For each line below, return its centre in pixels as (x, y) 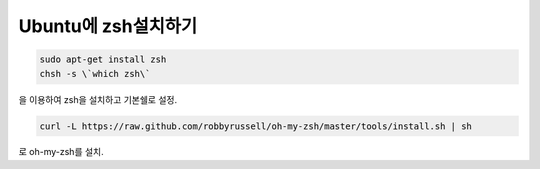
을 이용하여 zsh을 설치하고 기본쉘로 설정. (98, 99)
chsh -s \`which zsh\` (95, 73)
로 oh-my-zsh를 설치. (61, 152)
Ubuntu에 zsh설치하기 (108, 26)
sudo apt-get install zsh (103, 59)
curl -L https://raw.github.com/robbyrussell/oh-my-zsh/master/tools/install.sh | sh (255, 126)
